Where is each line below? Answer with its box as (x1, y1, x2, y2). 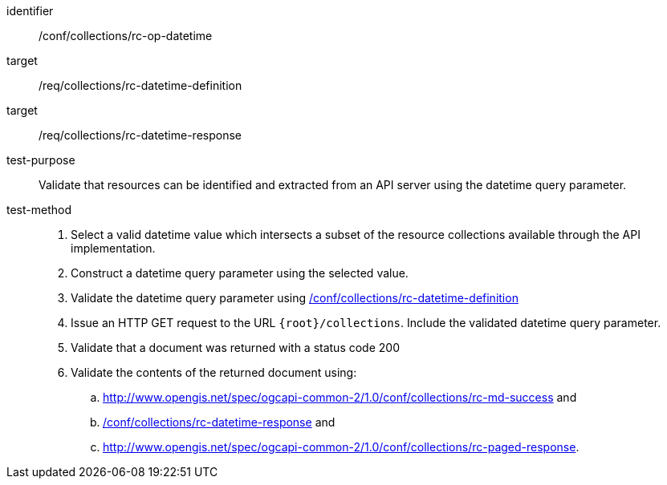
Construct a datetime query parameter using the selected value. (71, 266, 409, 280)
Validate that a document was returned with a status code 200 (71, 341, 400, 354)
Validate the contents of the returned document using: (71, 366, 357, 379)
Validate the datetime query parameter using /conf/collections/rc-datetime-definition (71, 291, 519, 305)
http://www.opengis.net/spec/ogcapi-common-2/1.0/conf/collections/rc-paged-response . (103, 440, 580, 454)
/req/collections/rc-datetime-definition (39, 79, 242, 92)
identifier (6, 4, 54, 18)
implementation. (71, 241, 156, 255)
